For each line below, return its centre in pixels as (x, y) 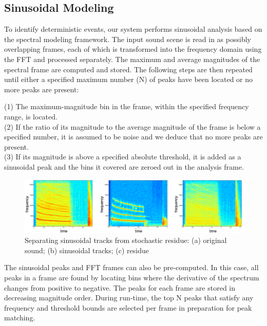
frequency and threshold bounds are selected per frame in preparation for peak (128, 307)
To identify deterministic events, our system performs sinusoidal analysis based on (133, 29)
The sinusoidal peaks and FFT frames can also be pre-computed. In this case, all (131, 267)
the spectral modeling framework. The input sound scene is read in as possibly (128, 39)
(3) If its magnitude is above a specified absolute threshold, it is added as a (123, 157)
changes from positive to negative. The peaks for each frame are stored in (120, 287)
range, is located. (31, 116)
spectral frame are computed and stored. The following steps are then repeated (128, 69)
